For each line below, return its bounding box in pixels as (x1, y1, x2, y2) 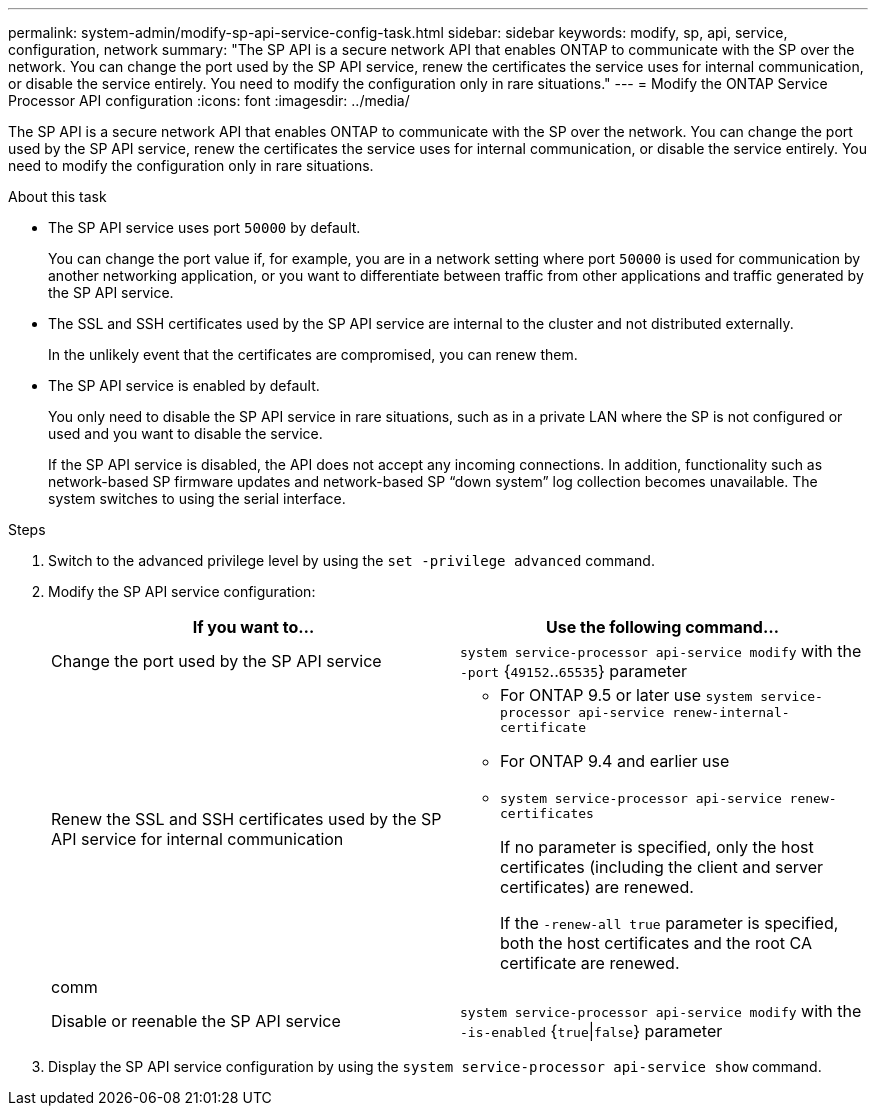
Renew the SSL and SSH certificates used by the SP (51, 809, 442, 829)
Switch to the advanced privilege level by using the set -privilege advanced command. (48, 552, 655, 569)
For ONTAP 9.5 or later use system (500, 685, 753, 705)
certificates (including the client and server (500, 857, 824, 877)
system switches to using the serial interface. (48, 490, 346, 507)
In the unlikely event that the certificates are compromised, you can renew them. (48, 346, 578, 363)
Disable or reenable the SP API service (51, 1011, 341, 1031)
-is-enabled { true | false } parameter (460, 1021, 723, 1041)
